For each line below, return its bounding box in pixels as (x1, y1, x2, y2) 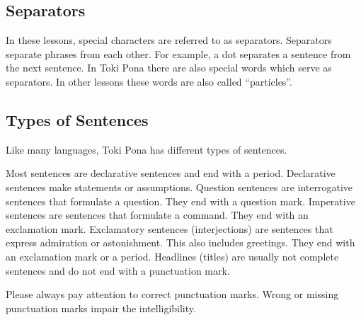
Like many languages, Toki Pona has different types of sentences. (6, 142, 287, 156)
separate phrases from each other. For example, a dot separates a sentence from (6, 46, 351, 61)
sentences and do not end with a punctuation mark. (6, 263, 230, 278)
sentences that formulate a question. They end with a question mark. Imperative (6, 193, 355, 208)
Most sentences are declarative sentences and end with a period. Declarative (6, 166, 336, 181)
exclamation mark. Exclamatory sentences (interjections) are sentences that (6, 221, 333, 236)
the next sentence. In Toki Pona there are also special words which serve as (6, 60, 332, 75)
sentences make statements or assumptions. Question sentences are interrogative (6, 179, 353, 194)
